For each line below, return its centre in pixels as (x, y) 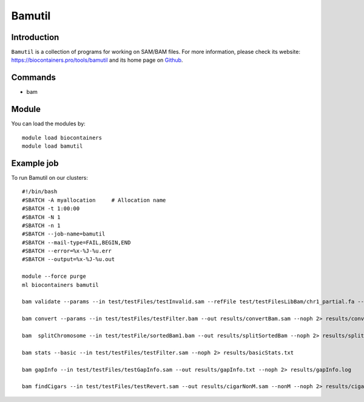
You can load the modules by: (49, 124)
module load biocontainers (62, 137)
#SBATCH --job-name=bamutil (64, 234)
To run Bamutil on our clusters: (49, 177)
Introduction (35, 37)
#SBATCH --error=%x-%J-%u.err (67, 251)
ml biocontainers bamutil (61, 285)
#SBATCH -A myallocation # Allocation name (94, 200)
